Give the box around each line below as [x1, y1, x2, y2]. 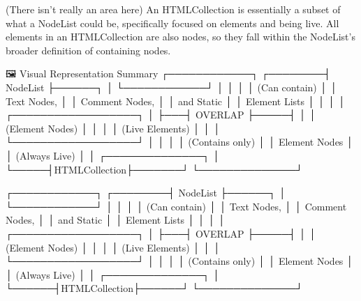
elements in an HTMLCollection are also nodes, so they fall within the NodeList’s [6, 29, 355, 44]
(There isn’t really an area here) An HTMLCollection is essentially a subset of [6, 2, 341, 16]
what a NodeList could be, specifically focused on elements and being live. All [6, 15, 339, 30]
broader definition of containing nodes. [6, 43, 171, 57]
